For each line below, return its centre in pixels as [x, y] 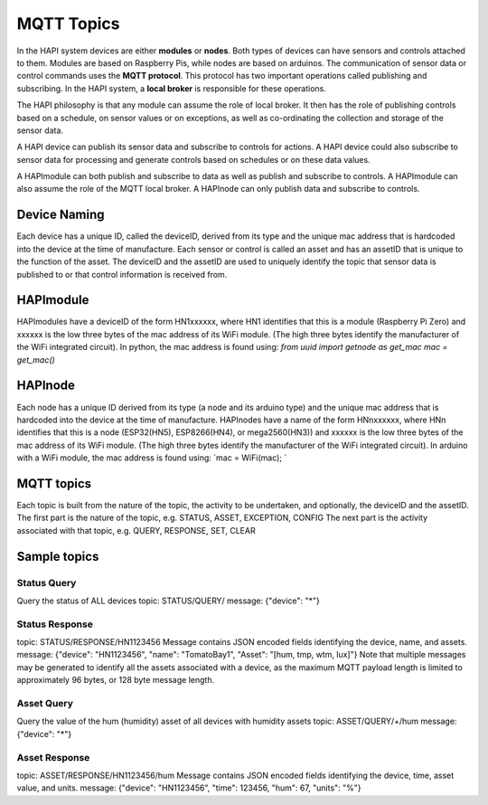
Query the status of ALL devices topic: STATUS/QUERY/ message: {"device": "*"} [169, 601]
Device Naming [61, 215]
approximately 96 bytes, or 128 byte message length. [116, 680]
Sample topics [58, 556]
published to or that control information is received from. [122, 274]
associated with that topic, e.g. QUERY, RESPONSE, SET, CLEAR [136, 530]
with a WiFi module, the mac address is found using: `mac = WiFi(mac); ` [152, 458]
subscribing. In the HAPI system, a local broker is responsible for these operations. [172, 88]
